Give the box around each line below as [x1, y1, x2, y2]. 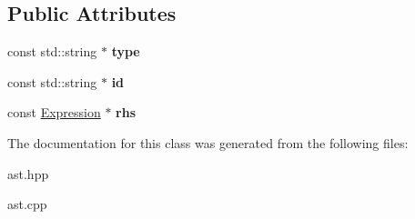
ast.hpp [7, 164, 49, 183]
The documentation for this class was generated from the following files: [7, 133, 409, 152]
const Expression [7, 103, 101, 122]
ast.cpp [7, 194, 47, 214]
